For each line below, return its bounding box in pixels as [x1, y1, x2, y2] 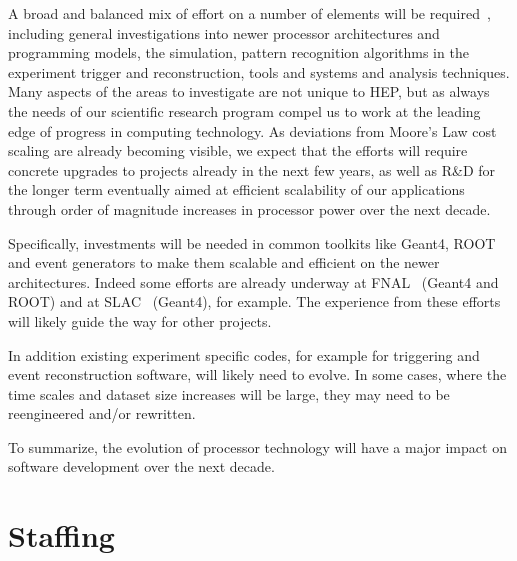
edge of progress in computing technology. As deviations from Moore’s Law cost [8, 120, 497, 141]
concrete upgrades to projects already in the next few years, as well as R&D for [8, 159, 496, 180]
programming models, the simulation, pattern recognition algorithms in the [8, 42, 469, 63]
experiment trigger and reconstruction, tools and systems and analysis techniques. [8, 61, 510, 82]
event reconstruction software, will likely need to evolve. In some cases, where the [8, 364, 507, 385]
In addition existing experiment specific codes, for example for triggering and [8, 344, 480, 365]
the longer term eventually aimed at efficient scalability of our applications [8, 179, 465, 200]
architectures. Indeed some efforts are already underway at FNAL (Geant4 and [8, 271, 499, 292]
